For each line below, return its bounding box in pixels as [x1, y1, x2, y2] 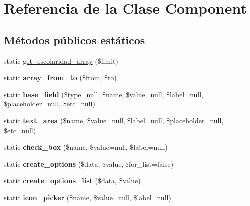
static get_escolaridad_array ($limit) [4, 55, 118, 66]
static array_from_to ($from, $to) [4, 72, 117, 83]
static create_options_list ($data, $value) [4, 175, 141, 186]
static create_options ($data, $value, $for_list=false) [4, 158, 174, 169]
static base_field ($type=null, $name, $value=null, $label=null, [4, 89, 204, 99]
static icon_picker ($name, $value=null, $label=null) [4, 192, 171, 202]
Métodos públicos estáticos [4, 32, 145, 47]
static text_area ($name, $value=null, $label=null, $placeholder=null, [4, 115, 224, 125]
